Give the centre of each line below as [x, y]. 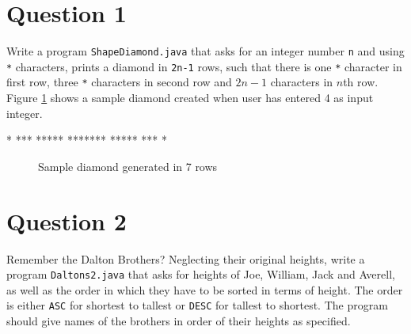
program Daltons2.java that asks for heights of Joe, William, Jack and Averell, [201, 274]
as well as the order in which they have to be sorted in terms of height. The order [205, 289]
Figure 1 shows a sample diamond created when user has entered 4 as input [190, 98]
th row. [361, 82]
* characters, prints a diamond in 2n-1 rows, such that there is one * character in [204, 66]
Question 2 [67, 220]
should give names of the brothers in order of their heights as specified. [179, 321]
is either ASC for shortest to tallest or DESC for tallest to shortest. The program [197, 305]
